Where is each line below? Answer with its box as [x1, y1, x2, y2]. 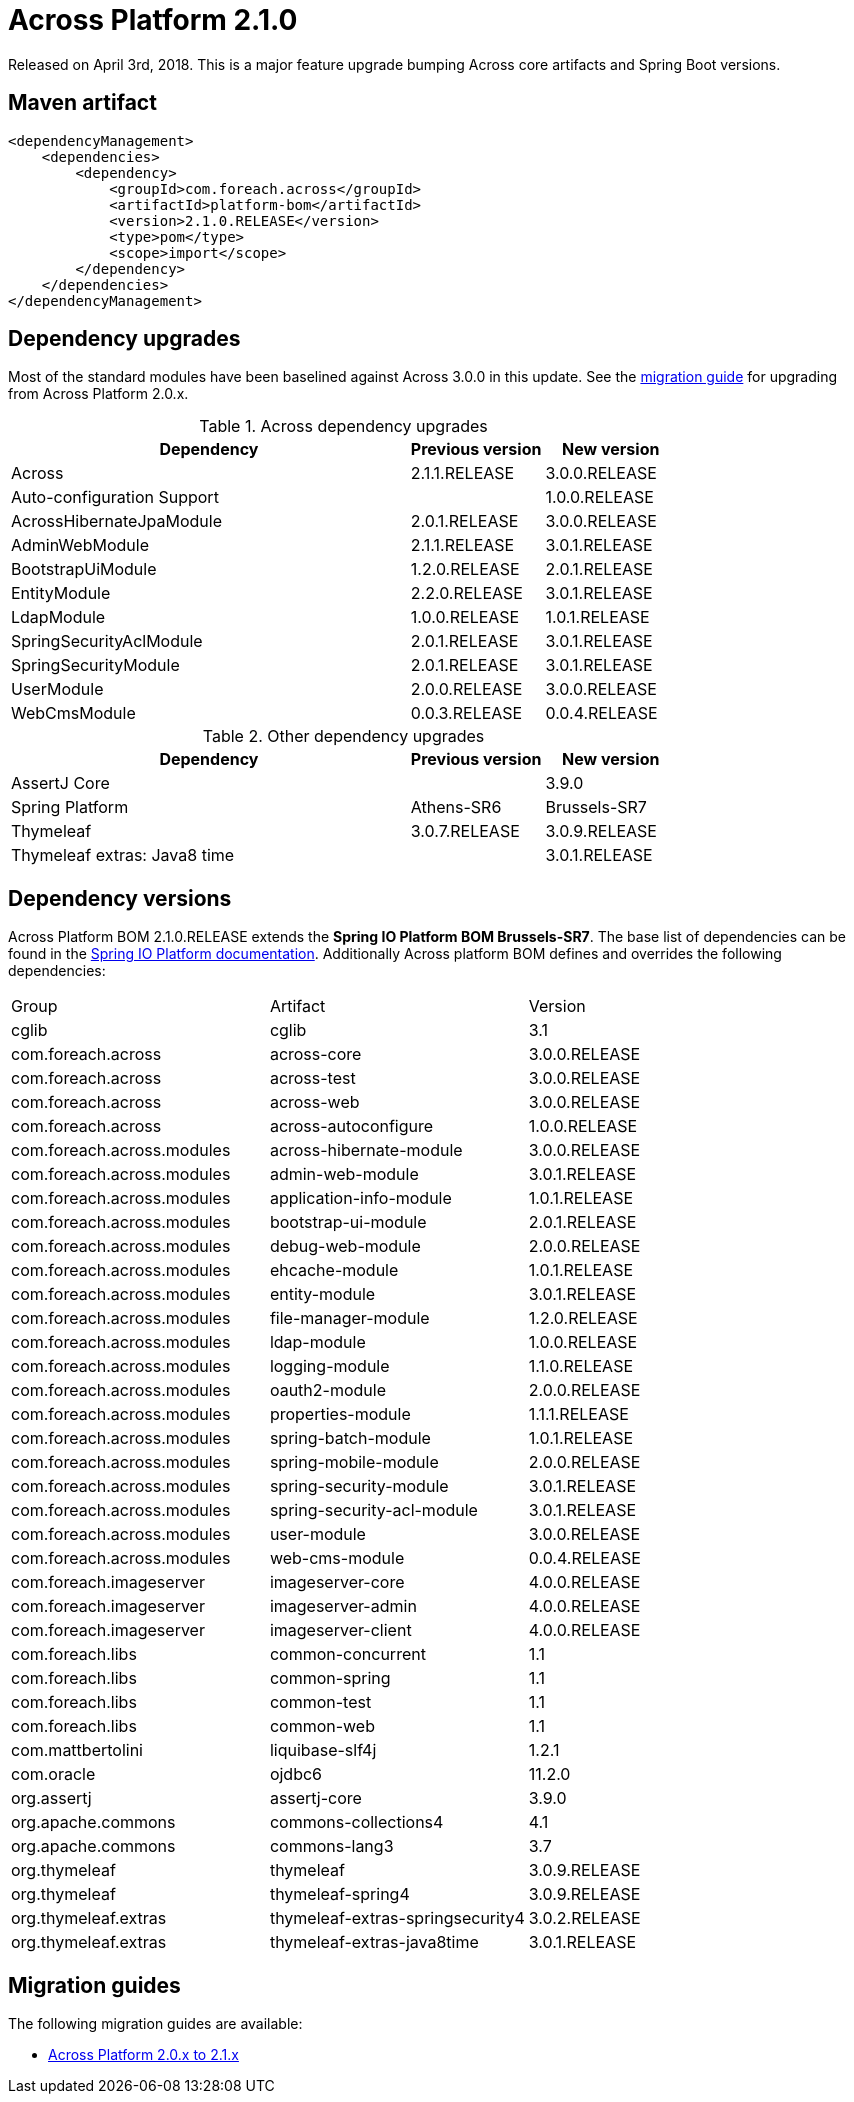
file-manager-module [269, 1308, 430, 1329]
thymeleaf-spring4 [269, 1884, 410, 1905]
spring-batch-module [269, 1428, 431, 1449]
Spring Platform [11, 797, 129, 818]
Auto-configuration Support [11, 487, 219, 508]
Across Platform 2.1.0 [8, 3, 298, 37]
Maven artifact [8, 90, 157, 116]
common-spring [269, 1668, 391, 1689]
